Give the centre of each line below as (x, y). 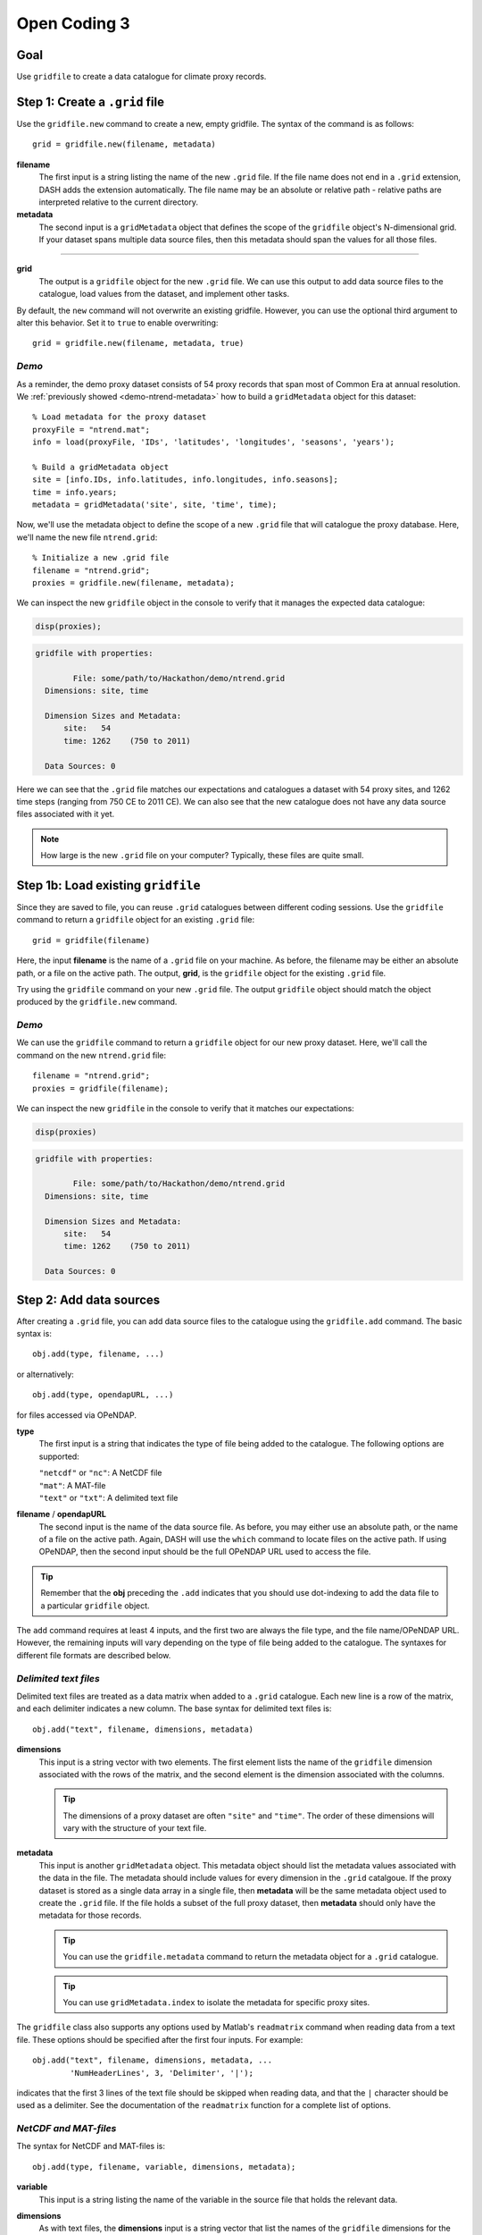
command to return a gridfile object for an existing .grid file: (136, 920)
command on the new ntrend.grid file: (91, 1055)
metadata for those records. (90, 1915)
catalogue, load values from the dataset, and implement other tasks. (164, 294)
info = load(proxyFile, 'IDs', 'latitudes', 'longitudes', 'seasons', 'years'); (214, 442)
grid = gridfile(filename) (91, 940)
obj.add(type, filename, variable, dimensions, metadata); (164, 2167)
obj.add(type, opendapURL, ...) (103, 1395)
